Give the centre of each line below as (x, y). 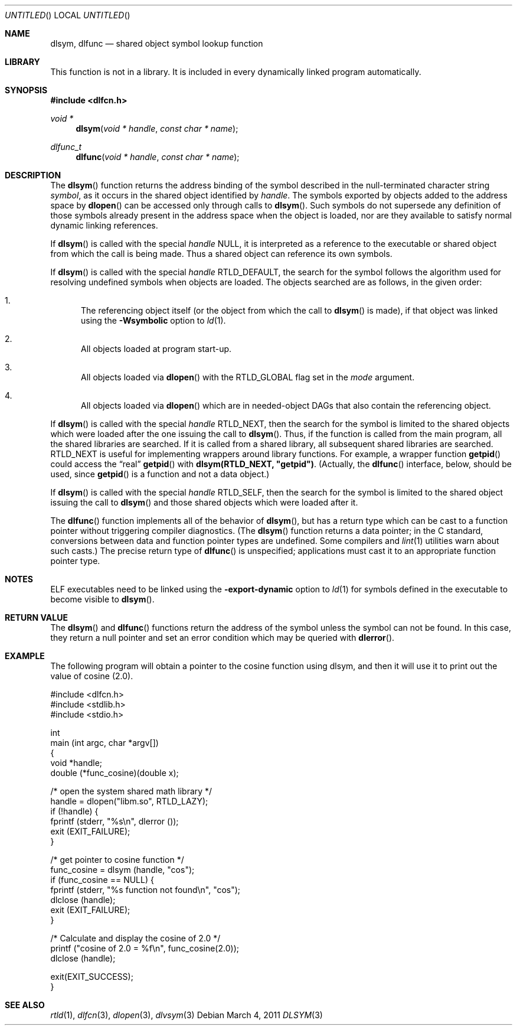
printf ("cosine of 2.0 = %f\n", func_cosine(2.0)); (145, 948)
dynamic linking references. (104, 225)
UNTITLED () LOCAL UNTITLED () (68, 15)
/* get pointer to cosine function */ (117, 860)
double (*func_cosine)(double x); (114, 773)
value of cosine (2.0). (92, 676)
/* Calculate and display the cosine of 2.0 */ (135, 938)
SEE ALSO (25, 1005)
